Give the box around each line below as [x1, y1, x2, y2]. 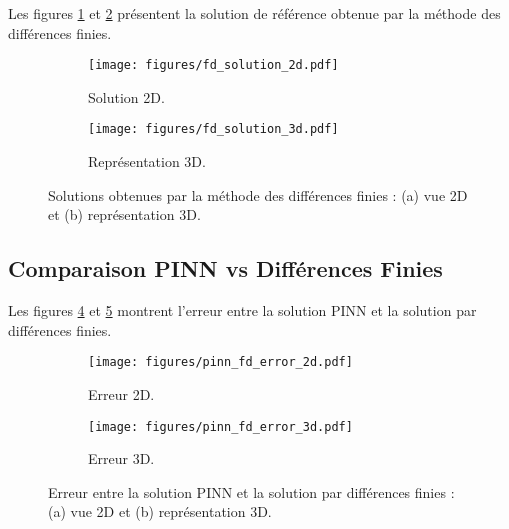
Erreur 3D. [88, 448, 155, 469]
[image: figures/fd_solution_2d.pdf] [88, 58, 339, 73]
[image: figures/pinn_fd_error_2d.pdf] [88, 355, 353, 370]
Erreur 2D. [88, 383, 155, 404]
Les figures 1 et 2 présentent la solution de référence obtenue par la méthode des [8, 3, 501, 23]
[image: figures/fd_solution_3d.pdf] [88, 122, 339, 137]
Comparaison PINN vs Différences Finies [8, 253, 443, 284]
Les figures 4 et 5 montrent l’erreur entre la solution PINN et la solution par [8, 300, 477, 321]
